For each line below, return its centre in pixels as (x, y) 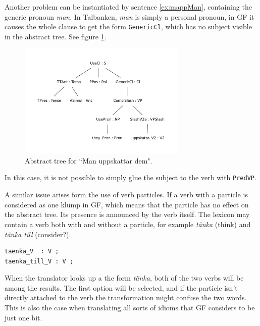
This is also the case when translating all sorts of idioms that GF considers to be (130, 308)
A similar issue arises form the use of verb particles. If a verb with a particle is (126, 195)
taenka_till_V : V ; (39, 261)
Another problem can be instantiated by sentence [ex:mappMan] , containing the (128, 7)
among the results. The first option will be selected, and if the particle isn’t (121, 287)
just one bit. (23, 317)
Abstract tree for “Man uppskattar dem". (89, 160)
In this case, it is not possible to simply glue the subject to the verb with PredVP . (131, 177)
